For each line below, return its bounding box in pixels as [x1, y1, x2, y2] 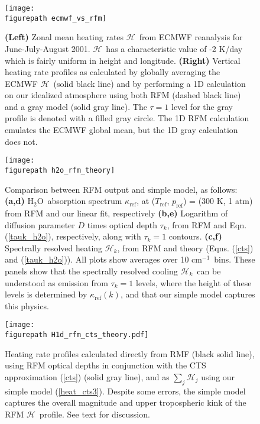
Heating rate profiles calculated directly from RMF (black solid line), [5, 347, 255, 360]
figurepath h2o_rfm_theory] [5, 166, 115, 174]
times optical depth [87, 218, 157, 231]
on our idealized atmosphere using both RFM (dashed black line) [5, 89, 241, 101]
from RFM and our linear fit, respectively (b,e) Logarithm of [5, 206, 228, 219]
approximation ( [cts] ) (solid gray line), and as [5, 370, 170, 383]
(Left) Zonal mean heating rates [5, 31, 124, 43]
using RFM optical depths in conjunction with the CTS [5, 359, 206, 371]
